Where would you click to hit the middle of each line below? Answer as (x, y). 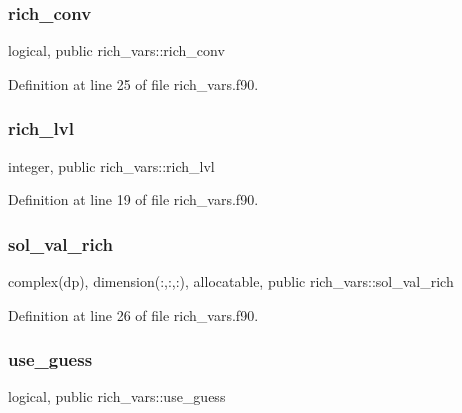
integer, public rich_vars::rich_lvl (111, 165)
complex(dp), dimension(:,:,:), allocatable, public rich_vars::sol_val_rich (231, 281)
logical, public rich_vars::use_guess (117, 396)
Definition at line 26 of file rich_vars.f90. (133, 314)
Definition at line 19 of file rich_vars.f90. (133, 199)
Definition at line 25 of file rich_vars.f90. (133, 83)
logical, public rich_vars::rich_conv (116, 50)
